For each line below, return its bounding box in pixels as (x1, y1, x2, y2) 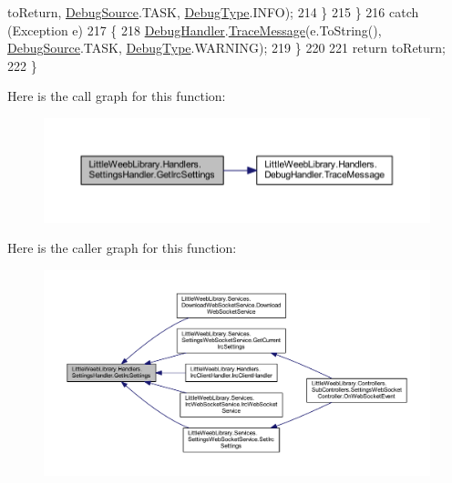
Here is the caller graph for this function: (7, 238, 237, 257)
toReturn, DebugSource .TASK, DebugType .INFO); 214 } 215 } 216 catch (7, 3, 419, 21)
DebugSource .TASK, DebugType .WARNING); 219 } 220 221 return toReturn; (7, 38, 447, 57)
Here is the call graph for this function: (7, 86, 226, 106)
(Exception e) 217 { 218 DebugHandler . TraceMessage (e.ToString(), (7, 20, 382, 39)
